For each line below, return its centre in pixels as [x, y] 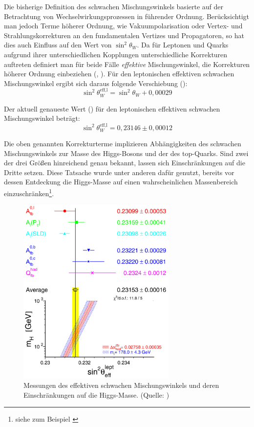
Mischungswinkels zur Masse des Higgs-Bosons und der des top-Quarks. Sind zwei [126, 153]
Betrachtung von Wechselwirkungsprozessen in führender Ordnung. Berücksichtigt [127, 16]
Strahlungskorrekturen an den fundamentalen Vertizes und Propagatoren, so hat [124, 35]
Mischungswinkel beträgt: [42, 118]
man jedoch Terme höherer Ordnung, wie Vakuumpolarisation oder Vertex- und [123, 26]
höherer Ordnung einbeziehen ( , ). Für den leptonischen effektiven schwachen [119, 74]
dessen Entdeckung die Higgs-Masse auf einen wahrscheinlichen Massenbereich [121, 182]
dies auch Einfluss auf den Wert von [58, 45]
